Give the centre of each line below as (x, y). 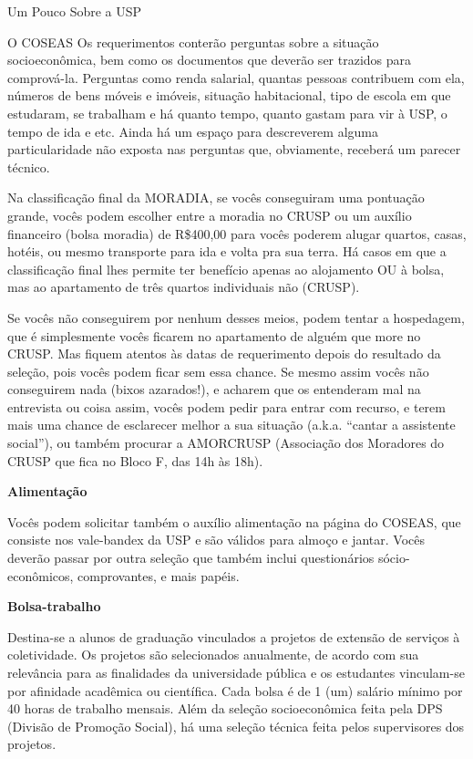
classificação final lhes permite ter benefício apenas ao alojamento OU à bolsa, (226, 269)
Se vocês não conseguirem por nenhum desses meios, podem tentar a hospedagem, (236, 317)
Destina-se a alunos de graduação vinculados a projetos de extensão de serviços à (234, 636)
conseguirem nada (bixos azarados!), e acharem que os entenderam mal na (214, 389)
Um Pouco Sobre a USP (75, 11)
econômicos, (41, 575)
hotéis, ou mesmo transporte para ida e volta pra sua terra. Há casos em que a (227, 251)
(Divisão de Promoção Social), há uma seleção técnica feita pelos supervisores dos (236, 726)
